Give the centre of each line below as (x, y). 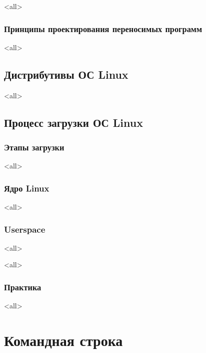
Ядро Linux (27, 188)
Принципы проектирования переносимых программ (103, 28)
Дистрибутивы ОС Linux (66, 74)
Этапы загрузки (34, 147)
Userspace (25, 229)
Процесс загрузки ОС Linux (73, 122)
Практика (23, 287)
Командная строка (63, 340)
